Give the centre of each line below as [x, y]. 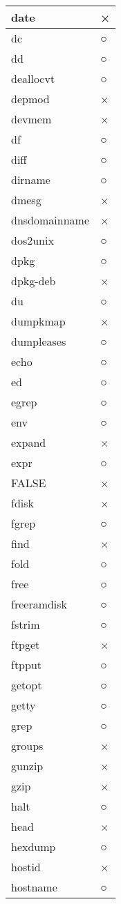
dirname [31, 179]
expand [29, 442]
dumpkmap [38, 321]
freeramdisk [39, 604]
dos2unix [32, 240]
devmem [31, 119]
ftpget [26, 644]
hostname [34, 887]
